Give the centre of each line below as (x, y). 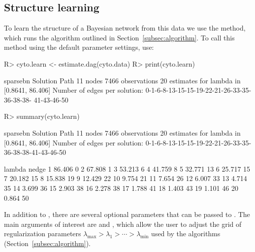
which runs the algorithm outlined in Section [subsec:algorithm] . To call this (119, 37)
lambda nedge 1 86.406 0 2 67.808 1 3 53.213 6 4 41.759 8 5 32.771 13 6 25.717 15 (127, 168)
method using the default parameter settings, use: (79, 47)
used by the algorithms (186, 234)
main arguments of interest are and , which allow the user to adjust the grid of (123, 224)
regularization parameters (43, 234)
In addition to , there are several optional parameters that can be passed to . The (127, 214)
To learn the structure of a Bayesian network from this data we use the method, (125, 28)
